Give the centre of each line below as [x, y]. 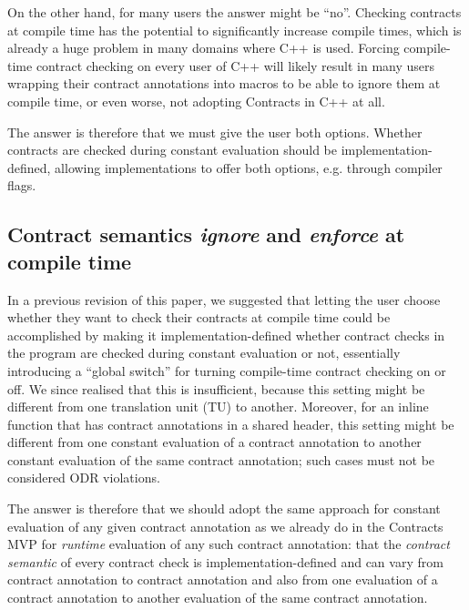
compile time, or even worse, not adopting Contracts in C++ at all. [196, 101]
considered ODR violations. [84, 478]
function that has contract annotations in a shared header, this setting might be [231, 424]
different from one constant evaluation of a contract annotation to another [214, 442]
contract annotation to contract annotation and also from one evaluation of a [223, 579]
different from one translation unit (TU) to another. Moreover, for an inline [218, 407]
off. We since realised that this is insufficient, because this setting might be [216, 388]
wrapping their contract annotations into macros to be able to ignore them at [224, 83]
